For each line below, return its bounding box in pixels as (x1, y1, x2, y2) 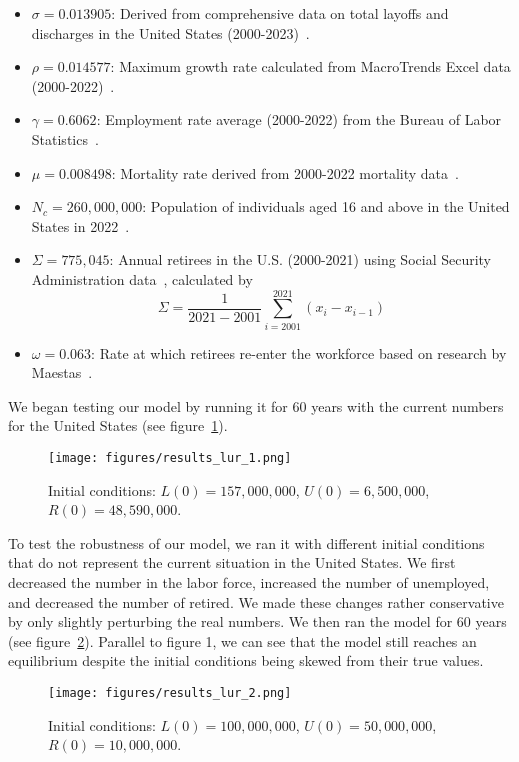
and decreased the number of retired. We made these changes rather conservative (8, 591, 504, 612)
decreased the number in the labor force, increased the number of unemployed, (8, 572, 490, 593)
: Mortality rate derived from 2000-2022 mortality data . (111, 162, 459, 183)
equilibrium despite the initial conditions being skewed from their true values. (8, 650, 484, 671)
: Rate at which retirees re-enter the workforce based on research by (91, 342, 507, 363)
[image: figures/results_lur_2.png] (48, 686, 292, 701)
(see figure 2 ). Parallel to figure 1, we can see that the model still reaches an (8, 630, 477, 651)
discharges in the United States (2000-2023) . (31, 22, 310, 43)
